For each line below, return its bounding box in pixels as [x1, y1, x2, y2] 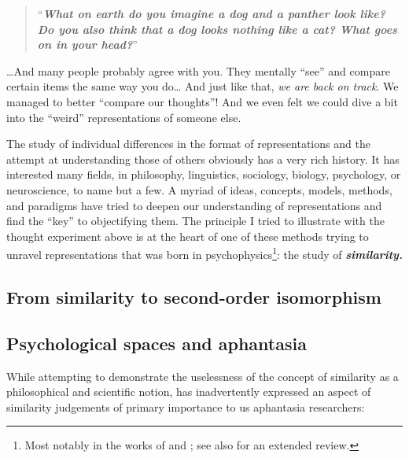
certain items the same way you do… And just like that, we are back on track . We [6, 78, 399, 94]
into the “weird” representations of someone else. [6, 109, 241, 125]
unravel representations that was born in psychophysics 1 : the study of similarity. [6, 244, 403, 262]
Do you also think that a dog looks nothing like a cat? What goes [37, 20, 397, 37]
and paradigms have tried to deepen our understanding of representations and [6, 197, 382, 213]
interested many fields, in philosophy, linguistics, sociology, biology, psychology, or [6, 166, 401, 183]
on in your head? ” [37, 36, 138, 53]
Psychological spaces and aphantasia [6, 331, 307, 355]
